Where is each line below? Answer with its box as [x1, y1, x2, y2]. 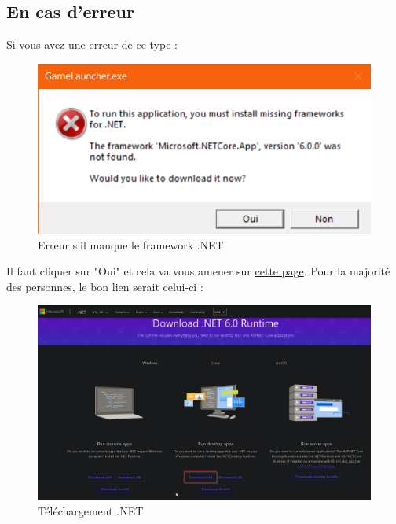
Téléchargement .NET [38, 502, 144, 518]
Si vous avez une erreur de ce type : [6, 36, 178, 53]
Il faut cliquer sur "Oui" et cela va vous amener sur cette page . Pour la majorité [6, 263, 390, 279]
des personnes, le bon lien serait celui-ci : [6, 278, 203, 294]
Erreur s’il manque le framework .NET [38, 236, 224, 253]
